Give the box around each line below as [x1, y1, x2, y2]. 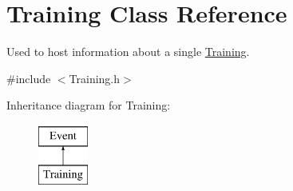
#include [6, 70, 51, 86]
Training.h [69, 70, 121, 86]
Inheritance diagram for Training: [6, 97, 171, 113]
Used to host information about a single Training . [6, 43, 250, 60]
